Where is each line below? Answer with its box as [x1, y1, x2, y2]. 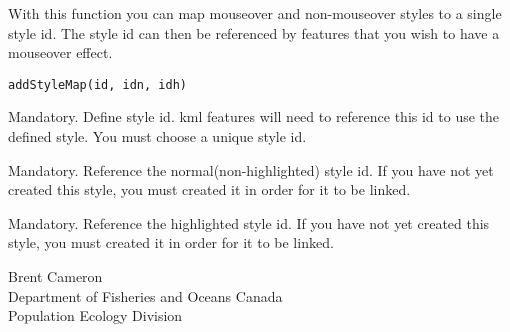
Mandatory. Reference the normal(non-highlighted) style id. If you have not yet [8, 159, 494, 180]
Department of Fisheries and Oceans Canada [8, 285, 283, 306]
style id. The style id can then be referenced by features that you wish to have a [8, 22, 500, 43]
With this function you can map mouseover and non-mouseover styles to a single [8, 3, 502, 23]
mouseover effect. [8, 42, 113, 63]
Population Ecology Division [8, 305, 183, 326]
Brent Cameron [8, 266, 103, 286]
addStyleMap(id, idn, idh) [8, 77, 187, 92]
